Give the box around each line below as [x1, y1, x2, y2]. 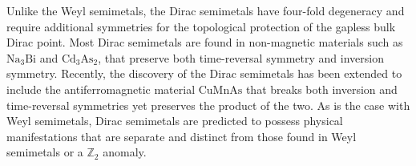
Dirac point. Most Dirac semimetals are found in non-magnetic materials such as [6, 34, 403, 51]
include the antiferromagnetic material [6, 80, 196, 97]
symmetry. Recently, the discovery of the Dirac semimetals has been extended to [6, 65, 402, 82]
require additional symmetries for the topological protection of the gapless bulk [6, 18, 396, 34]
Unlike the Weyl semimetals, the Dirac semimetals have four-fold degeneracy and [6, 2, 405, 18]
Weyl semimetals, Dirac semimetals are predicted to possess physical [6, 112, 343, 129]
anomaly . [103, 144, 147, 160]
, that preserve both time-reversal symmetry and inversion [98, 49, 384, 66]
